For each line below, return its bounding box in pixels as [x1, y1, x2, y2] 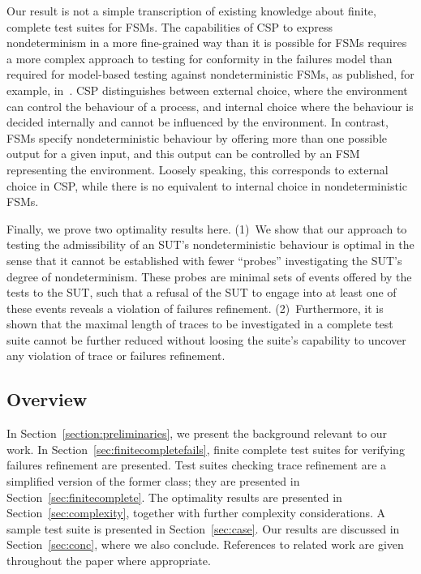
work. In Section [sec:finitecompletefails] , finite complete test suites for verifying [6, 440, 405, 457]
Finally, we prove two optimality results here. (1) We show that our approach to [6, 220, 407, 237]
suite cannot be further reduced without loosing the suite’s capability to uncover [6, 331, 406, 348]
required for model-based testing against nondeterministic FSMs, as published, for [6, 66, 415, 83]
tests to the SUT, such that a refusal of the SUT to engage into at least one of [6, 284, 397, 301]
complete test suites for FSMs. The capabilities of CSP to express [6, 18, 333, 35]
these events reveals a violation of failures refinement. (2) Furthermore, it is [6, 299, 384, 316]
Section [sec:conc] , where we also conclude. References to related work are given [6, 536, 404, 553]
